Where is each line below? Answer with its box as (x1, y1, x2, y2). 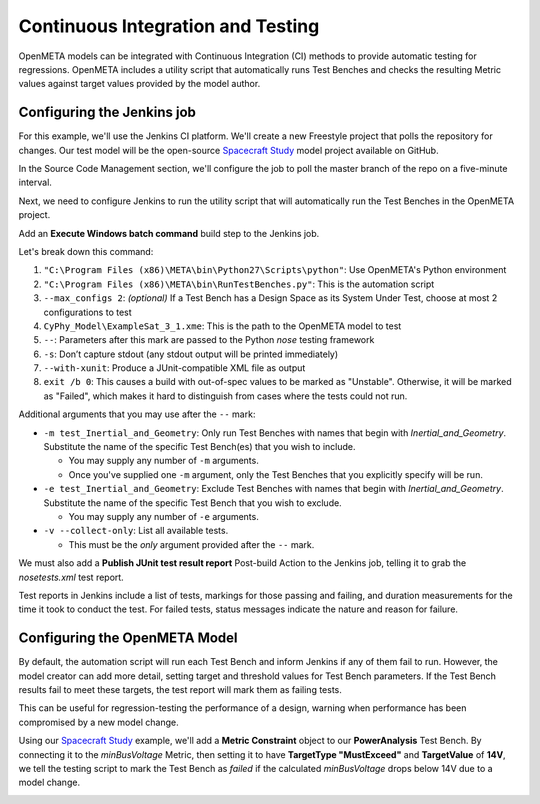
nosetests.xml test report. (18, 571, 124, 583)
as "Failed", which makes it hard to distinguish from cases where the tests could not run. (43, 390, 408, 402)
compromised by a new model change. (18, 716, 179, 728)
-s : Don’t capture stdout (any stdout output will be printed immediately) (43, 348, 339, 360)
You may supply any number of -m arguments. (68, 455, 259, 467)
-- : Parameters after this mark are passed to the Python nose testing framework (43, 334, 375, 346)
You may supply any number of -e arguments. (68, 511, 259, 522)
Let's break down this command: (18, 245, 154, 257)
